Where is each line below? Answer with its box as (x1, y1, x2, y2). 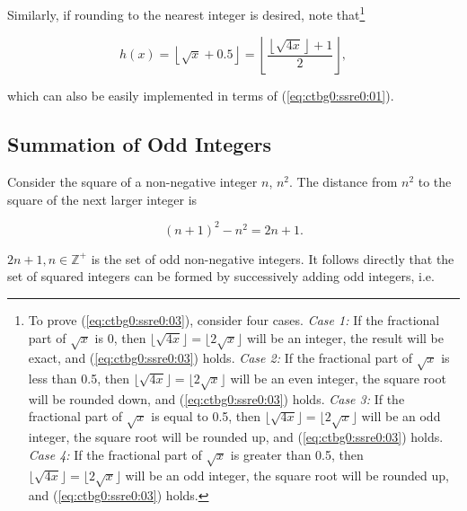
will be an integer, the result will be (246, 328, 444, 347)
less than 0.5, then (28, 369, 129, 388)
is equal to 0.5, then (151, 407, 261, 426)
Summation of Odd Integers (7, 130, 271, 158)
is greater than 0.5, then (230, 445, 364, 463)
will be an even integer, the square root (230, 369, 446, 388)
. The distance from (289, 172, 398, 191)
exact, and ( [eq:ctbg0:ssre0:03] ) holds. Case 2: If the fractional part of (28, 348, 413, 367)
